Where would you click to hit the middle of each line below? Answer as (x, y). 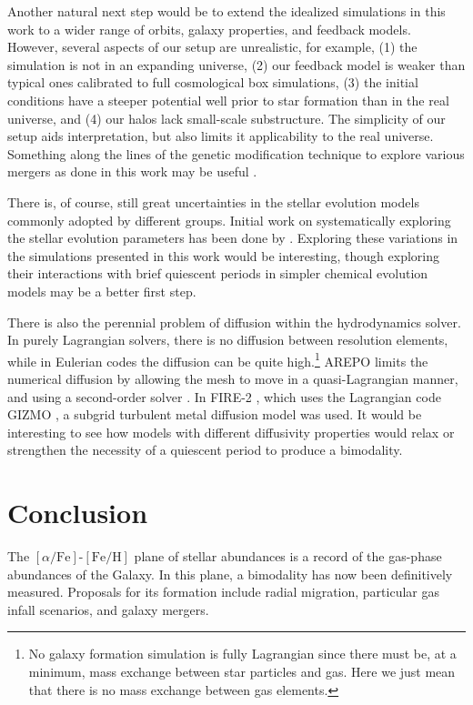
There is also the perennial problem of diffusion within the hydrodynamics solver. (234, 322)
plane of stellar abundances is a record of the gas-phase (288, 556)
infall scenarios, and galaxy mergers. (108, 609)
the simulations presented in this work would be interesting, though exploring (224, 255)
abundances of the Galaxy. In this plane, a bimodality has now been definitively (230, 574)
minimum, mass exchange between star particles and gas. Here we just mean (242, 671)
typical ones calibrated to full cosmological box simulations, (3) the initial (213, 82)
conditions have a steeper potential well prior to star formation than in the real (228, 100)
